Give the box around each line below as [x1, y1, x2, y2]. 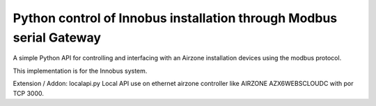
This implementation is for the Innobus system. [13, 67, 148, 75]
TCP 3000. [13, 89, 45, 97]
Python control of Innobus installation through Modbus [13, 10, 338, 26]
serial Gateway [13, 30, 101, 45]
